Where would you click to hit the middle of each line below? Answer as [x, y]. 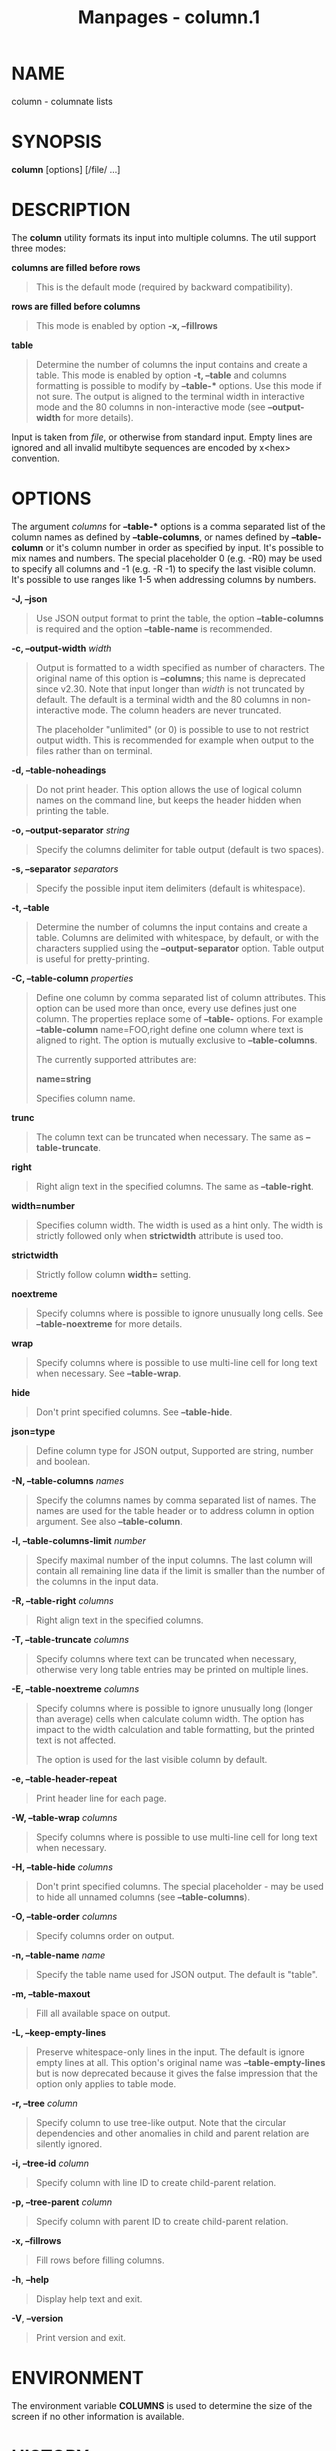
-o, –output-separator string [70, 830]
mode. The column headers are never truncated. [181, 710]
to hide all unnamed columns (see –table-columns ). [143, 1897]
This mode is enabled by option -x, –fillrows [126, 325]
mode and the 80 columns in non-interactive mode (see [150, 407]
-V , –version [37, 2318]
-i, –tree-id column [50, 2163]
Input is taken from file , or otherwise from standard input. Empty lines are [162, 437]
